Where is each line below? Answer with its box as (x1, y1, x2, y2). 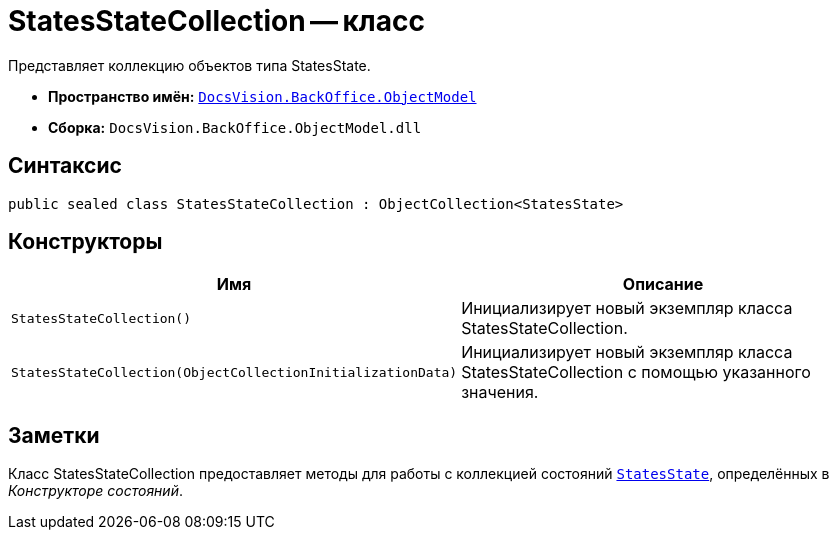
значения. (461, 382, 539, 403)
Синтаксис (8, 153, 122, 179)
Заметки (8, 422, 100, 448)
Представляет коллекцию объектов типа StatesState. (8, 56, 371, 74)
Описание (622, 274, 704, 295)
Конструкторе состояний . (8, 482, 183, 500)
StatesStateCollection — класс (8, 4, 425, 38)
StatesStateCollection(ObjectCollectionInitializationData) (11, 364, 458, 380)
